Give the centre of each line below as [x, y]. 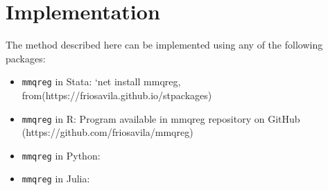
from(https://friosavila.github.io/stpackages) [117, 95]
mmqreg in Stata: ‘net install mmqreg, [101, 81]
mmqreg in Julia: [56, 179]
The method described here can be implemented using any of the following [164, 45]
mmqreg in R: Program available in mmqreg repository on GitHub [161, 118]
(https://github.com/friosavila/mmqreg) [107, 132]
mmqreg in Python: [61, 155]
